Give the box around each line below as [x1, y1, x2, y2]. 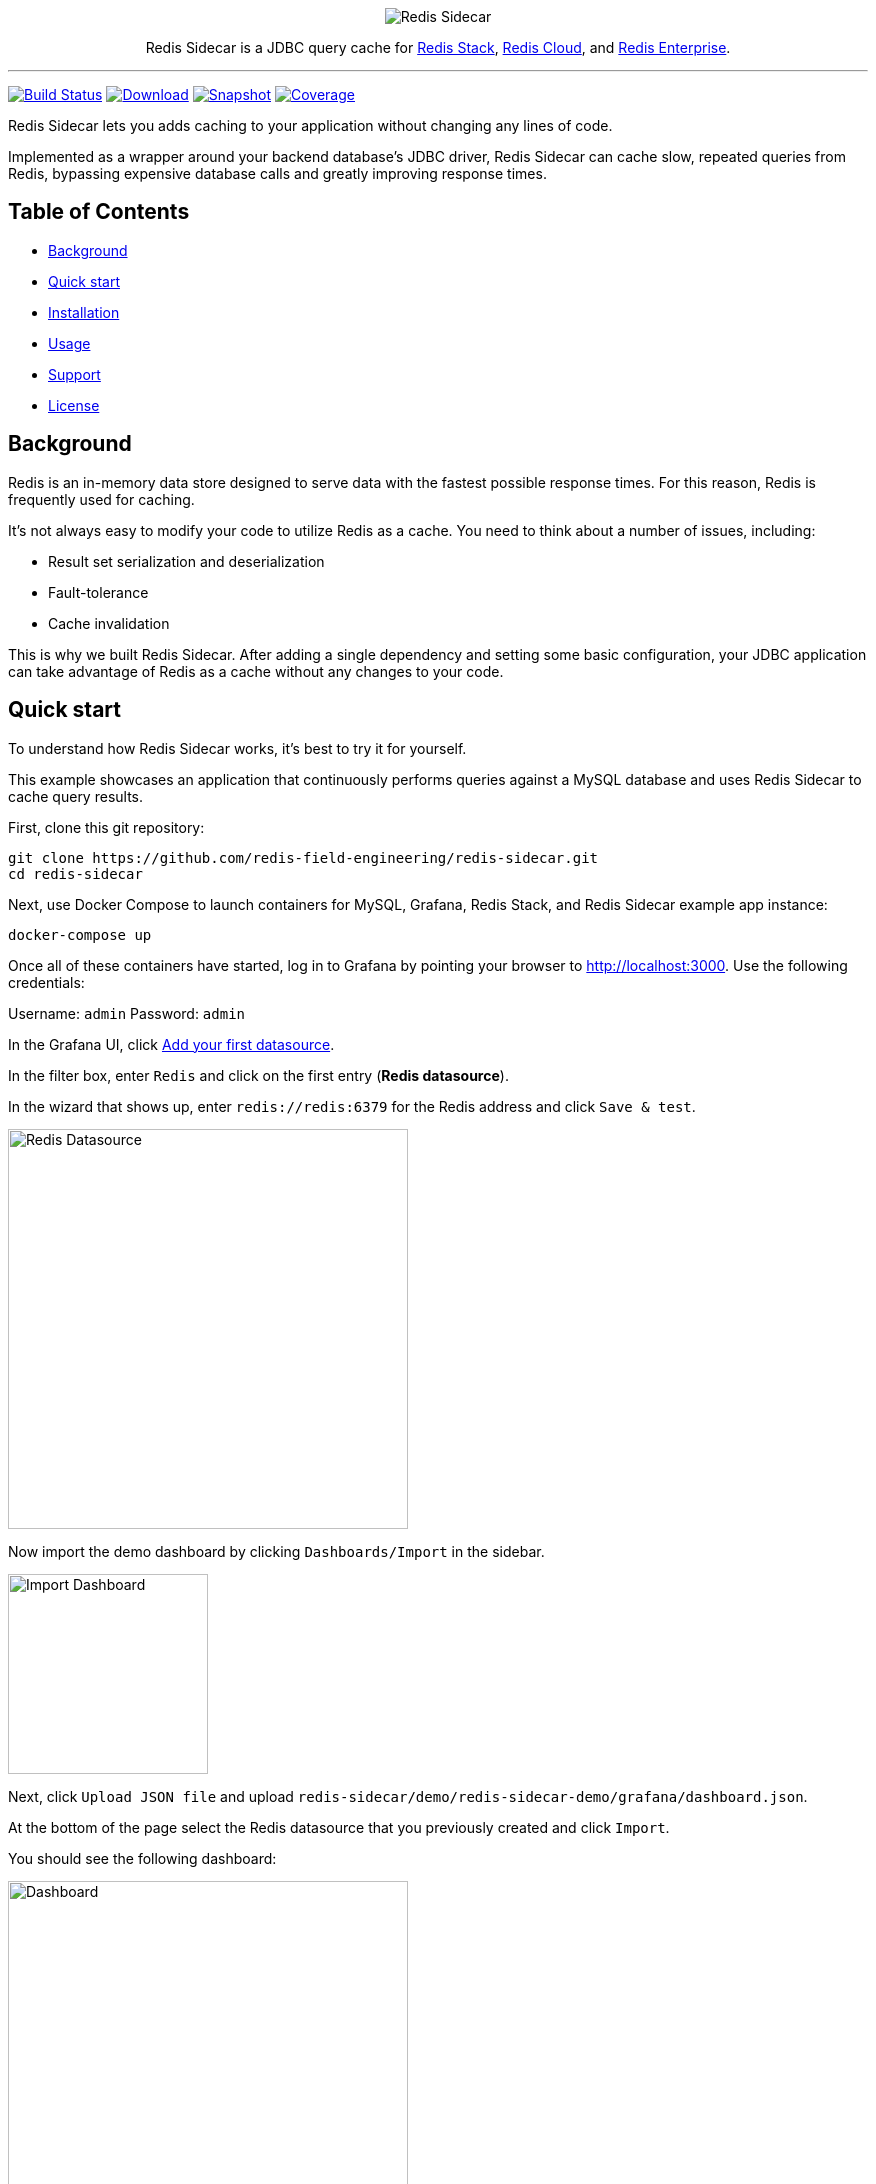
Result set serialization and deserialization [48, 552, 325, 570]
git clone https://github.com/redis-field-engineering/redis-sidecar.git [8, 849, 599, 866]
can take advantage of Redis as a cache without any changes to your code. [8, 662, 504, 680]
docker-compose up [8, 926, 152, 943]
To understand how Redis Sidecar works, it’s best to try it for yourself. [8, 739, 467, 757]
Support [48, 365, 101, 383]
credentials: [8, 973, 85, 991]
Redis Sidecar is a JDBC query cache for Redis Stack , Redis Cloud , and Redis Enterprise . [145, 39, 731, 56]
